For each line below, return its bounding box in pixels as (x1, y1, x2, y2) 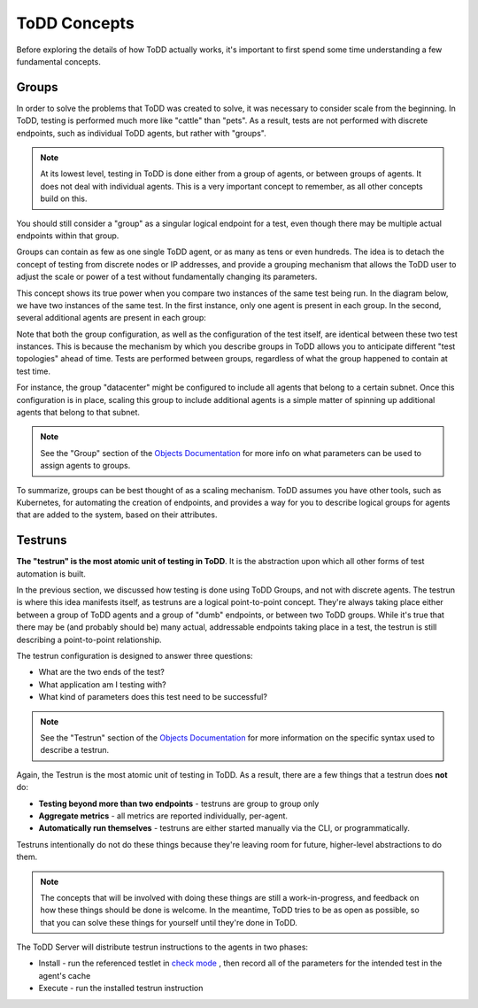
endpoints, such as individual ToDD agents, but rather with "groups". (16, 128, 266, 138)
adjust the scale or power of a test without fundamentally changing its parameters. (16, 271, 318, 283)
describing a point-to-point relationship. (16, 634, 163, 645)
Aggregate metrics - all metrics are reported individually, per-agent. (38, 810, 288, 821)
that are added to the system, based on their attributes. (16, 509, 218, 520)
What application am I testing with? (38, 678, 167, 690)
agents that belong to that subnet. (16, 407, 141, 418)
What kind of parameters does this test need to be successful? (38, 692, 267, 702)
